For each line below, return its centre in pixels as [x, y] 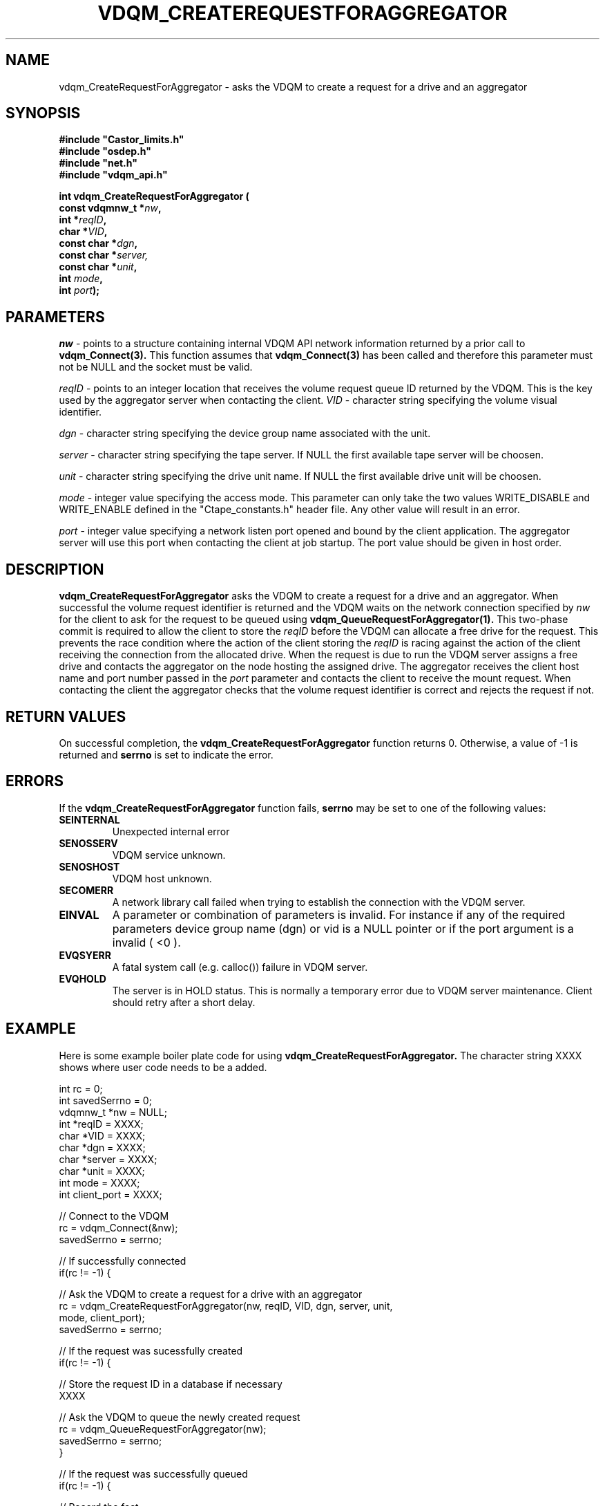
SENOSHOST [89, 866]
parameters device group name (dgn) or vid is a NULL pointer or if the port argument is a [343, 928]
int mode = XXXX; [99, 1182]
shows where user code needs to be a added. [163, 1067]
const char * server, [104, 255]
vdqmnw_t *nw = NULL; [113, 1112]
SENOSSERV [88, 843]
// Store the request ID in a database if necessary [171, 1384]
